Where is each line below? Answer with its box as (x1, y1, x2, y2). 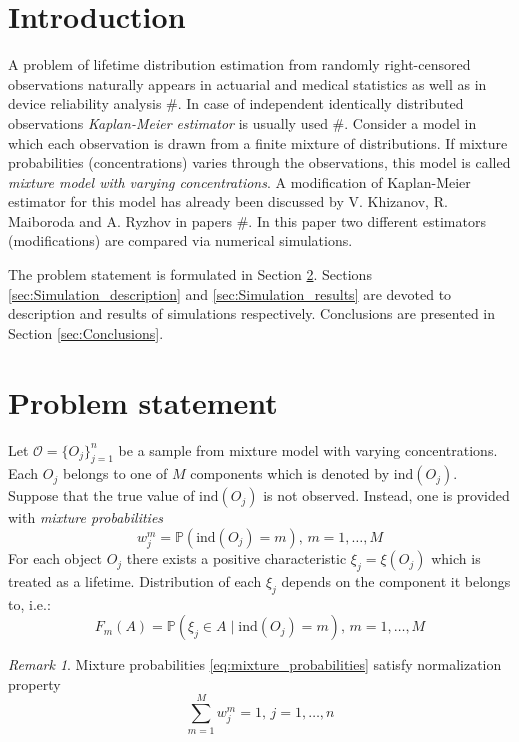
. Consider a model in (344, 112, 477, 133)
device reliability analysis (8, 93, 162, 114)
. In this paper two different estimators (248, 210, 486, 231)
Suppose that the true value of (8, 485, 195, 506)
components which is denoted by (190, 463, 390, 484)
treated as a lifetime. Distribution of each (8, 570, 262, 591)
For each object (8, 548, 102, 569)
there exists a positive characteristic (126, 548, 347, 569)
